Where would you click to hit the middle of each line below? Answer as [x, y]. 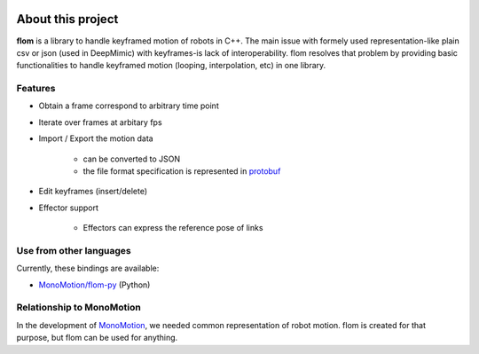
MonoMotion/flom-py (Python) [94, 285]
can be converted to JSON [132, 159]
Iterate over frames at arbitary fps [101, 122]
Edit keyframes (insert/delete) [93, 192]
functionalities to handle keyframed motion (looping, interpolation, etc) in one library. [171, 66]
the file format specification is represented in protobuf [182, 171]
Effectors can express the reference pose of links [173, 228]
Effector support [69, 208]
